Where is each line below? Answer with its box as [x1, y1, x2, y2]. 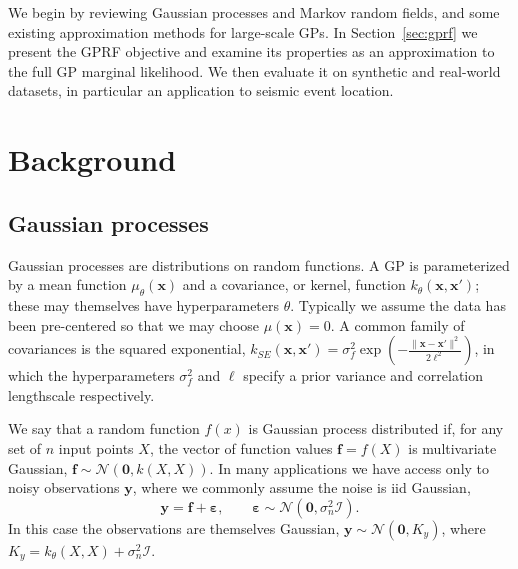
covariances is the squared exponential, [8, 338, 246, 359]
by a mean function [8, 274, 127, 295]
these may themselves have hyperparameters [8, 294, 280, 315]
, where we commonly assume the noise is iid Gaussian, [132, 477, 471, 498]
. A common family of [330, 314, 465, 335]
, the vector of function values [149, 437, 333, 458]
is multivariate [408, 437, 497, 458]
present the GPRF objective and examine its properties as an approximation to [8, 41, 495, 62]
